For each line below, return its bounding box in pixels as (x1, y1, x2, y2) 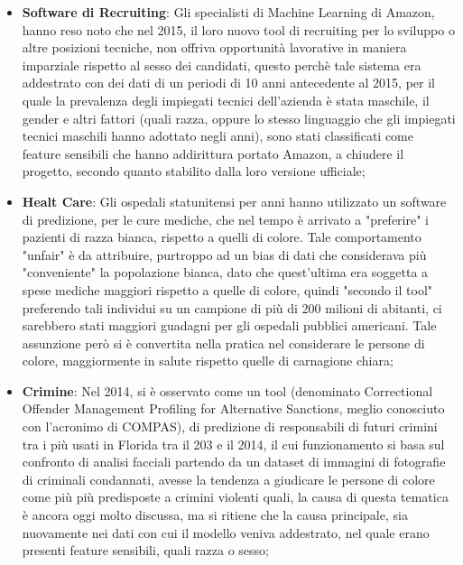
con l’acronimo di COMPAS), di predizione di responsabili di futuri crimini (22, 417, 438, 436)
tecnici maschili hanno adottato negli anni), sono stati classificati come (22, 126, 413, 145)
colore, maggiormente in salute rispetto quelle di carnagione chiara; (22, 351, 394, 370)
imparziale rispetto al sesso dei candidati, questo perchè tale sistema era (22, 55, 421, 74)
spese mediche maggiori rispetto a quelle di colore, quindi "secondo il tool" (22, 280, 433, 299)
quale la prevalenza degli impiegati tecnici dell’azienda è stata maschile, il (22, 90, 430, 109)
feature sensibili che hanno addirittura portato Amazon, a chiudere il (22, 144, 404, 162)
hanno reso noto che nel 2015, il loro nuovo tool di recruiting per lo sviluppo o (22, 20, 455, 39)
